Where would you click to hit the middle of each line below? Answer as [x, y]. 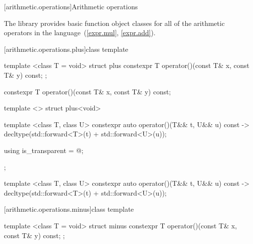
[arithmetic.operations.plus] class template [66, 49]
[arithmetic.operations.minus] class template [69, 209]
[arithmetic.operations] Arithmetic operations [71, 6]
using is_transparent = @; [44, 150]
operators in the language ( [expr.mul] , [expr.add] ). [80, 33]
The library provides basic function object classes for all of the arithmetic [114, 23]
